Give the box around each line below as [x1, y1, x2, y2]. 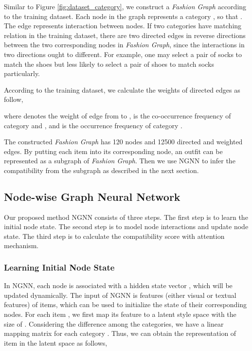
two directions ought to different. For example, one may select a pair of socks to [4, 49, 242, 59]
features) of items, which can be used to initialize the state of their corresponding [4, 299, 247, 310]
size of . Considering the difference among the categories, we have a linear [4, 318, 224, 329]
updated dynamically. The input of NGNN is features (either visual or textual [4, 290, 236, 300]
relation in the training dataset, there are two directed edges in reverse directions [4, 30, 246, 40]
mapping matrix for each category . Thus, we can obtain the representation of [4, 328, 236, 338]
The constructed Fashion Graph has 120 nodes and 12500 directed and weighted [4, 136, 243, 147]
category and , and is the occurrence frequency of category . [4, 120, 182, 130]
